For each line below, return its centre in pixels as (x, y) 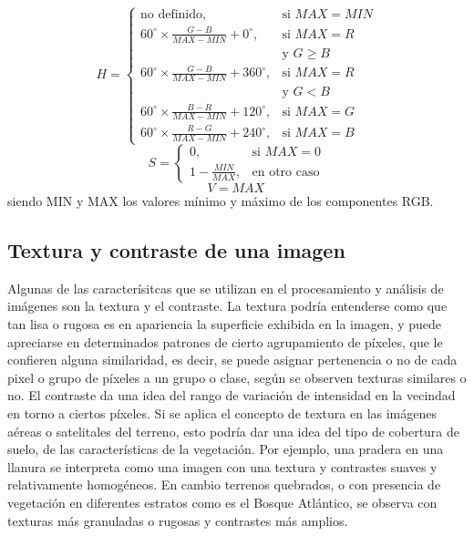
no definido (171, 15)
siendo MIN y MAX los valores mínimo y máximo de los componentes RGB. (221, 201)
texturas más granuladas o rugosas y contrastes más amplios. (178, 520)
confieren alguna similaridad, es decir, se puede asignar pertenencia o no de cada (232, 360)
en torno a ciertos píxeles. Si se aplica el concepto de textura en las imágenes (222, 413)
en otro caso (286, 172)
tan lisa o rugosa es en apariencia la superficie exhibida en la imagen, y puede (225, 324)
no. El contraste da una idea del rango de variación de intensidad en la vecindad (232, 395)
